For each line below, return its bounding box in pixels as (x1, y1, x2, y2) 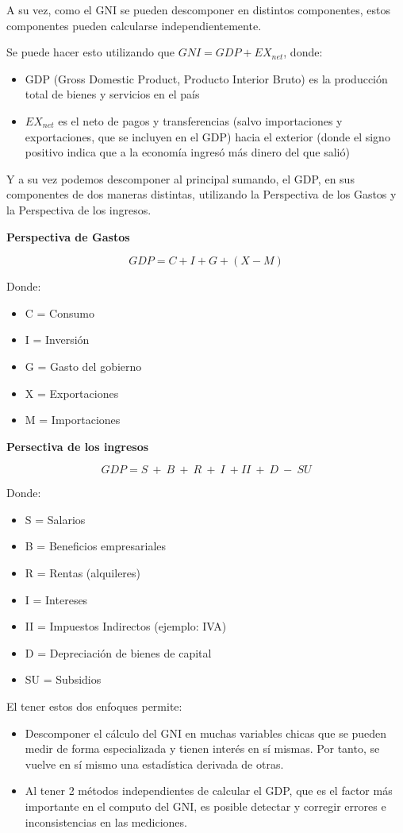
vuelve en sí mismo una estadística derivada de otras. (25, 755, 284, 772)
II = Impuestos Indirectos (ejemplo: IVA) (25, 618, 227, 634)
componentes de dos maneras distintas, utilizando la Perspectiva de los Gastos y (6, 186, 397, 202)
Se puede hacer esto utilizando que (6, 44, 175, 60)
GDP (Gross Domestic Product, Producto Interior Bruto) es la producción (25, 70, 388, 87)
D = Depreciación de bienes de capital (25, 644, 212, 661)
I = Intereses (25, 591, 88, 607)
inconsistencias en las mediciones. (25, 813, 187, 830)
